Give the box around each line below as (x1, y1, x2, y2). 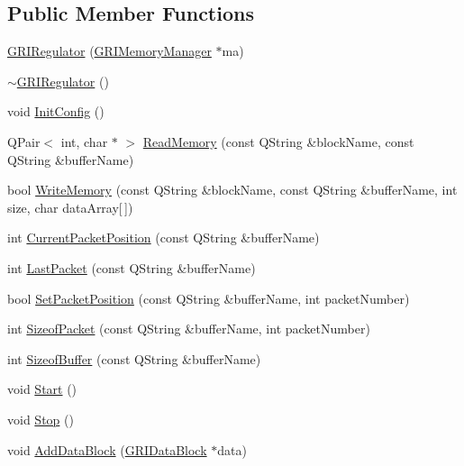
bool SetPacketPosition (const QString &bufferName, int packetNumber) (7, 288, 410, 307)
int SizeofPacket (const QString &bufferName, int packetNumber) (7, 319, 370, 338)
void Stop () (7, 409, 74, 428)
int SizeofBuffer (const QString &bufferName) (7, 349, 261, 368)
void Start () (7, 379, 77, 398)
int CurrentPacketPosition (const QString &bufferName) (7, 228, 320, 247)
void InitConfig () (7, 102, 105, 121)
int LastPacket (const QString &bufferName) (7, 258, 256, 277)
